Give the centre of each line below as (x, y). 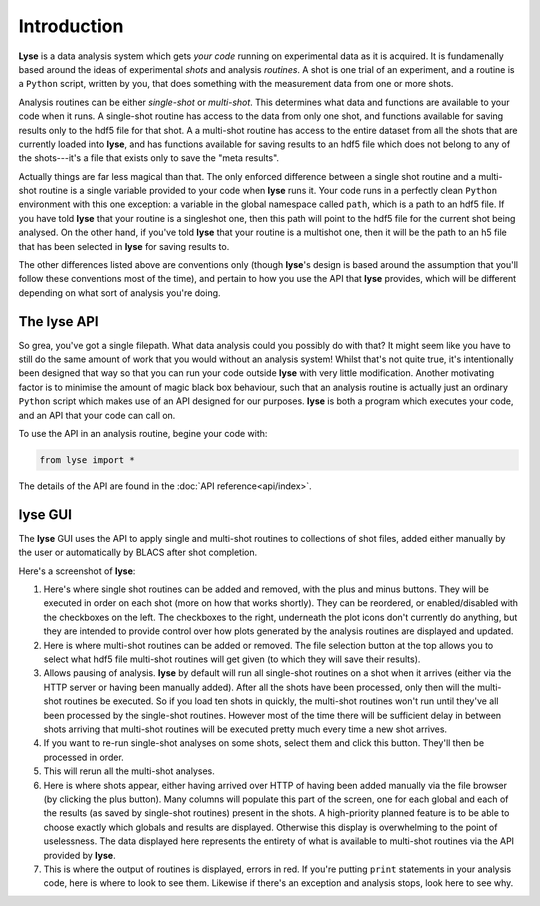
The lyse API (58, 321)
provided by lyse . (79, 855)
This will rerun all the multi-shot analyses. (129, 771)
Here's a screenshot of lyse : (77, 571)
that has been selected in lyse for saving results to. (124, 246)
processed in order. (83, 757)
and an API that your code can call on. (97, 415)
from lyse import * (87, 460)
